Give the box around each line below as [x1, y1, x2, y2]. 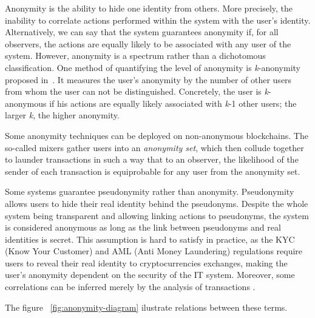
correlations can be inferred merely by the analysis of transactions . [5, 280, 256, 293]
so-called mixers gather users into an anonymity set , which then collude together [5, 141, 304, 154]
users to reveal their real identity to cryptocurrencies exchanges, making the [5, 256, 288, 269]
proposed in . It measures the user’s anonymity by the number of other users [5, 73, 292, 86]
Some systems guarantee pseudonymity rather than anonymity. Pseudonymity [5, 185, 294, 198]
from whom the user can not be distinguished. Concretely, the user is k [5, 85, 268, 98]
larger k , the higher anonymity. [5, 109, 120, 121]
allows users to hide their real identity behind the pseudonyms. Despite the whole [5, 197, 308, 209]
